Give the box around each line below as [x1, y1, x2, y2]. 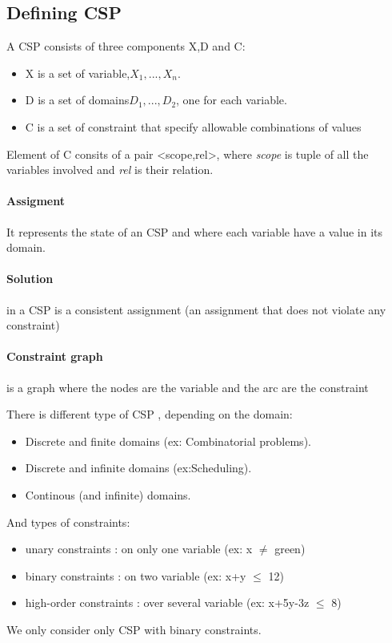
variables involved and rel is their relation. [6, 161, 214, 178]
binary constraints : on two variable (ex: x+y [25, 567, 246, 584]
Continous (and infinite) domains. [25, 486, 191, 503]
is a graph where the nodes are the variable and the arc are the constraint [6, 378, 369, 395]
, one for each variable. [176, 91, 287, 108]
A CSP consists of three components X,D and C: [6, 38, 246, 55]
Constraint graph [6, 348, 103, 365]
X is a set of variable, [25, 64, 130, 81]
